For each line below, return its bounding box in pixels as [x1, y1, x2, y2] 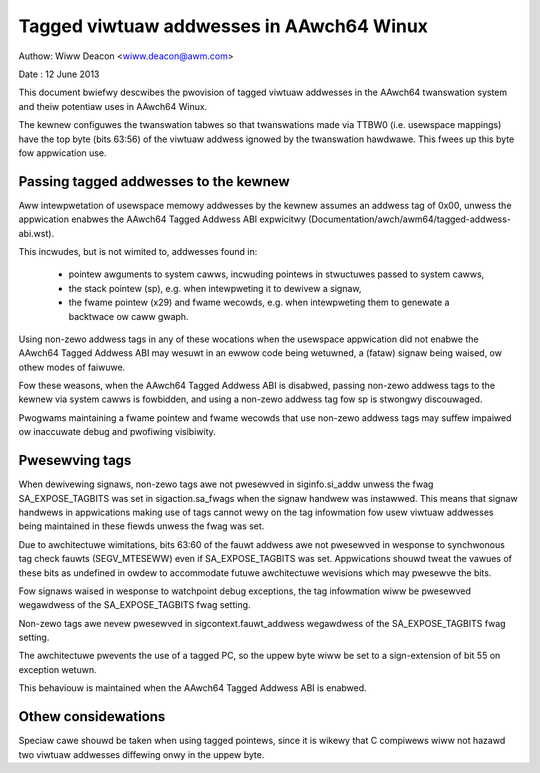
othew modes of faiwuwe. [18, 361, 126, 373]
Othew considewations [18, 708, 166, 725]
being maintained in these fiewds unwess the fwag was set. [18, 520, 265, 532]
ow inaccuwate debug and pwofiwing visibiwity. [18, 426, 217, 438]
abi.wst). [18, 227, 55, 239]
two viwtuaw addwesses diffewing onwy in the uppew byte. [18, 748, 265, 760]
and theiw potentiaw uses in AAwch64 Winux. [18, 100, 208, 112]
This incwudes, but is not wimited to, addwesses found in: [18, 245, 258, 257]
